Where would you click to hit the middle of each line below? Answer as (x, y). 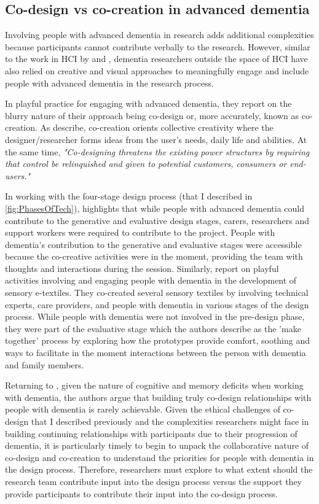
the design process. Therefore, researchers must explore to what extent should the (159, 469)
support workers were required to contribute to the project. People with (140, 232)
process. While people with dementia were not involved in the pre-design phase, (155, 316)
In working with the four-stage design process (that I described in (129, 196)
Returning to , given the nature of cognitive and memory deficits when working (154, 385)
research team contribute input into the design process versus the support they (153, 481)
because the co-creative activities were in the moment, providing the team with (154, 256)
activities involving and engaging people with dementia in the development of (151, 280)
